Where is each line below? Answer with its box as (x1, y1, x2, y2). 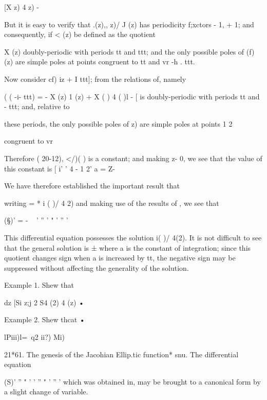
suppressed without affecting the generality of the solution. (4, 262, 189, 273)
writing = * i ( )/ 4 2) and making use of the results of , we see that (4, 197, 219, 208)
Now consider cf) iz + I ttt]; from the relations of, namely (4, 73, 186, 84)
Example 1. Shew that (4, 280, 74, 290)
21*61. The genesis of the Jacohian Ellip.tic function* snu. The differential (4, 349, 239, 359)
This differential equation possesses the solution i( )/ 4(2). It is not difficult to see (4, 232, 262, 242)
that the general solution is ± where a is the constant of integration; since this (4, 242, 251, 253)
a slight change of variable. (4, 386, 88, 397)
